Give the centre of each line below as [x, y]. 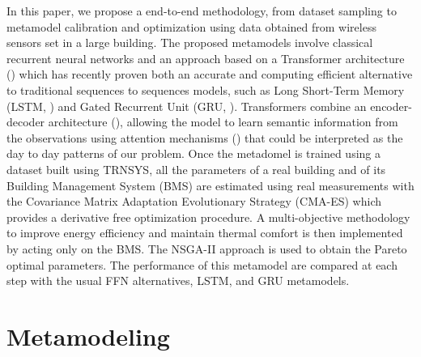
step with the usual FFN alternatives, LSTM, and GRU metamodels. [178, 280]
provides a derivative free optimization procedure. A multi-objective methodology [208, 217]
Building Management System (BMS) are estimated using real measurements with [210, 185]
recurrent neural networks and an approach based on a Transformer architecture [206, 58]
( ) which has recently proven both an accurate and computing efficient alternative [210, 74]
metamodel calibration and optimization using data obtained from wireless [191, 26]
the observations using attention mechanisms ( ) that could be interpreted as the [205, 137]
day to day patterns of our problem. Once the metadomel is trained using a [193, 153]
